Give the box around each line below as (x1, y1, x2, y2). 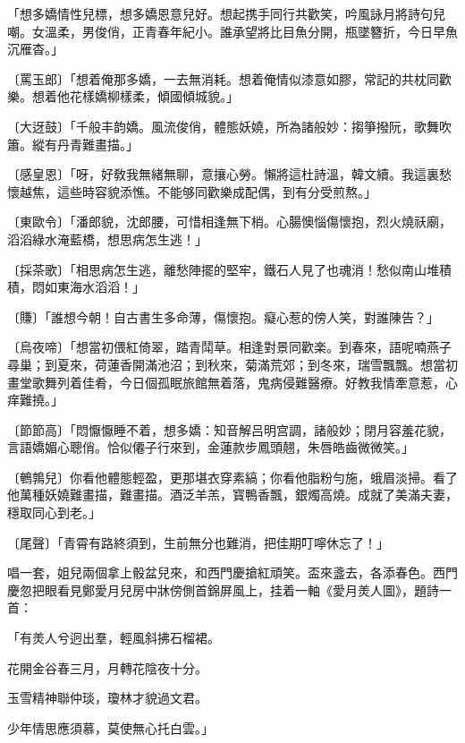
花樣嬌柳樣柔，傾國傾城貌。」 (69, 87, 239, 106)
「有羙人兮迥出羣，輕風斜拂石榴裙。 (7, 628, 220, 647)
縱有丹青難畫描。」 (31, 134, 139, 153)
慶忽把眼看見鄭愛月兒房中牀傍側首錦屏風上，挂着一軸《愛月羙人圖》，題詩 (7, 580, 439, 599)
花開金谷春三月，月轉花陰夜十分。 (7, 658, 207, 677)
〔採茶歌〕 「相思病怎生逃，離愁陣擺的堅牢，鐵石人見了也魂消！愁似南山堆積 (7, 260, 452, 278)
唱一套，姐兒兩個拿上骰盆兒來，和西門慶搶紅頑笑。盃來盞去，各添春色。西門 (7, 563, 458, 582)
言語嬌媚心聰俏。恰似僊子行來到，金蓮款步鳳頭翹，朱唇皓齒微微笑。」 (7, 438, 414, 457)
